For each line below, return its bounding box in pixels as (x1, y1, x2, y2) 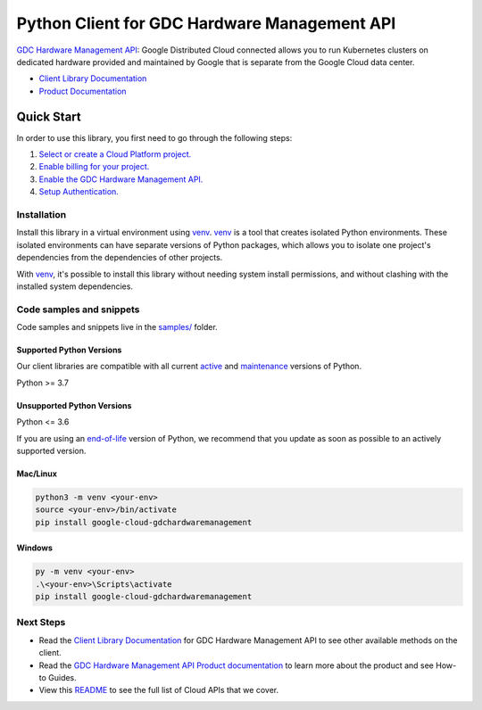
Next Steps (16, 616, 66, 629)
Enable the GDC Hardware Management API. (38, 174, 204, 185)
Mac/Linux (16, 468, 58, 479)
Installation (16, 208, 67, 220)
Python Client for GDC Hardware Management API (16, 13, 396, 33)
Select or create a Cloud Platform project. (38, 149, 192, 160)
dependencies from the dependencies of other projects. (16, 252, 223, 263)
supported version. (16, 445, 87, 456)
